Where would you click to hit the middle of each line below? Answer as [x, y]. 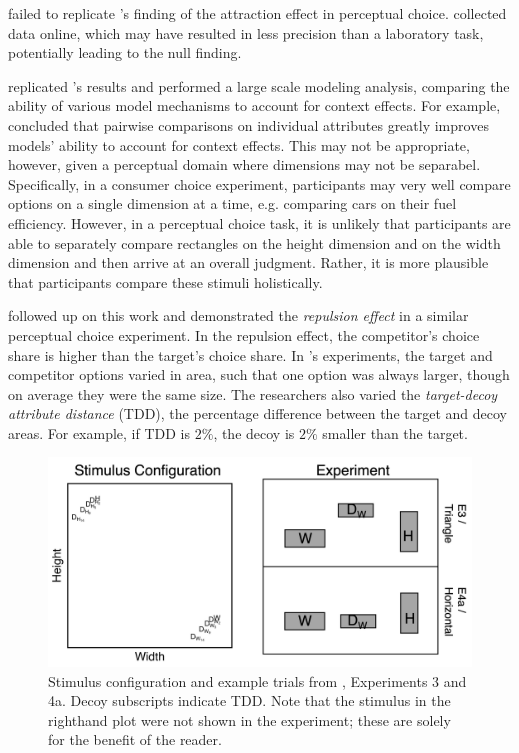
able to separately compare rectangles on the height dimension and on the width [254, 242]
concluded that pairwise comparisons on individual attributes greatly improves [248, 124]
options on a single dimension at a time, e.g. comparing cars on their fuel [232, 203]
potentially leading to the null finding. [125, 52]
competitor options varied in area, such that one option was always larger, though [259, 374]
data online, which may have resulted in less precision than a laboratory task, [246, 32]
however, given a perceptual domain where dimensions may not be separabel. [244, 164]
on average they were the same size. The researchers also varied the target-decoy [253, 393]
